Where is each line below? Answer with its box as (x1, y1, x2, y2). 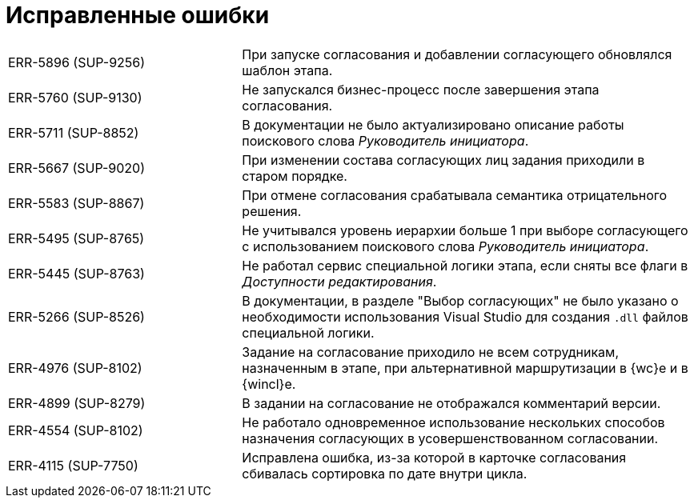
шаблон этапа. (242, 62, 333, 78)
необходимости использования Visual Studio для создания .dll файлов (242, 308, 688, 325)
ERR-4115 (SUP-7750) (8, 457, 138, 474)
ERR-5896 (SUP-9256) (8, 54, 146, 70)
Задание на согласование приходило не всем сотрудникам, (242, 343, 619, 360)
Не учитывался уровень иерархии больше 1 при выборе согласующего (242, 222, 688, 238)
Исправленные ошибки (6, 2, 270, 29)
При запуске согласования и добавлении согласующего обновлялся (242, 46, 672, 62)
